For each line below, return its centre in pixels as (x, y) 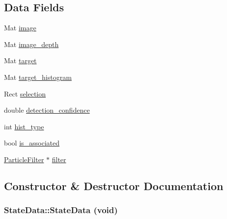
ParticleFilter (24, 159)
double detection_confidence (47, 110)
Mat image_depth (31, 44)
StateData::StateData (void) (61, 210)
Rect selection (25, 93)
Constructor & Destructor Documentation (114, 185)
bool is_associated (32, 143)
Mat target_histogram (38, 77)
